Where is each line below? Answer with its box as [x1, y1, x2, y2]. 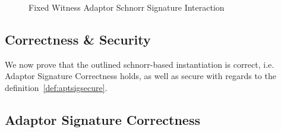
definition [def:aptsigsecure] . [5, 81, 108, 93]
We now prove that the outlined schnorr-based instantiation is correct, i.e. [5, 58, 274, 70]
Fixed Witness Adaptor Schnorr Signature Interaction [29, 1, 225, 13]
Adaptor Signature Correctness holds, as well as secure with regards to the [5, 70, 276, 82]
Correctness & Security [5, 30, 151, 48]
